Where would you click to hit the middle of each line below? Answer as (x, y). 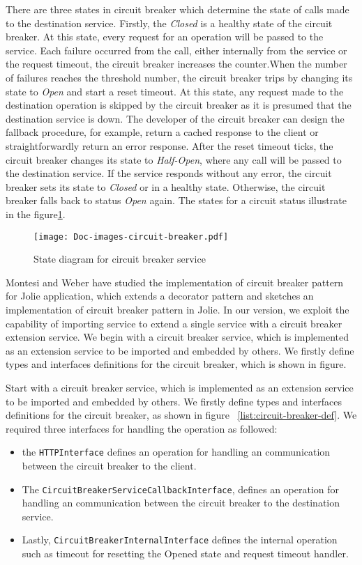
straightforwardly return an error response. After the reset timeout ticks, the (169, 145)
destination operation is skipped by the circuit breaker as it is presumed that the (179, 105)
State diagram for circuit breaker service (120, 259)
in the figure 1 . (36, 214)
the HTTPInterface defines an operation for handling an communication (176, 452)
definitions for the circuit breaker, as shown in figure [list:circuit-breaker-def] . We (181, 415)
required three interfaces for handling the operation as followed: (142, 428)
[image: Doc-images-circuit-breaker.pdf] (131, 237)
